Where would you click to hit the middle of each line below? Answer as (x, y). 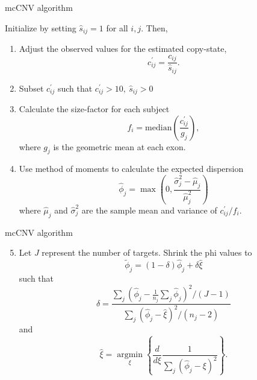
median (159, 128)
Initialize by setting (41, 27)
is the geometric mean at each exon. (119, 146)
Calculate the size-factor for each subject (94, 109)
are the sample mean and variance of (149, 210)
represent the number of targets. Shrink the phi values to (147, 252)
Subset (31, 88)
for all (117, 27)
